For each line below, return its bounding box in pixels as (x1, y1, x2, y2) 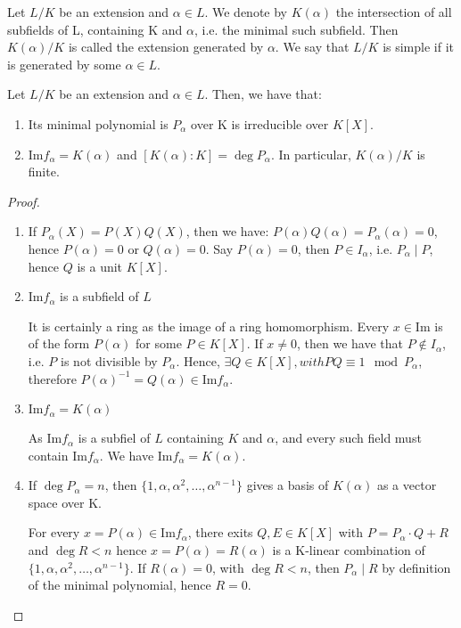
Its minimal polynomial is (28, 114, 169, 133)
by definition (382, 558, 451, 576)
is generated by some (7, 54, 121, 73)
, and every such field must (275, 428, 422, 447)
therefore (28, 369, 77, 387)
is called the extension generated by (68, 37, 264, 56)
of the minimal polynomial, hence (28, 575, 211, 594)
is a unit (77, 257, 123, 275)
